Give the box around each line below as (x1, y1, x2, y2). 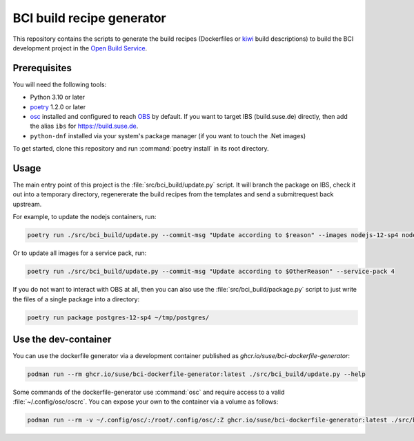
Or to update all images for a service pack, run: (12, 249, 147, 257)
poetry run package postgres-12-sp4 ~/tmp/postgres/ (27, 313, 210, 321)
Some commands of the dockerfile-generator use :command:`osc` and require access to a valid (12, 388, 285, 397)
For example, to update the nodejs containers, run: (12, 213, 157, 221)
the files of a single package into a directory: (12, 294, 140, 303)
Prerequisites (12, 62, 72, 74)
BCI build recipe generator (12, 10, 167, 26)
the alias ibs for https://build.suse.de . (30, 122, 139, 131)
